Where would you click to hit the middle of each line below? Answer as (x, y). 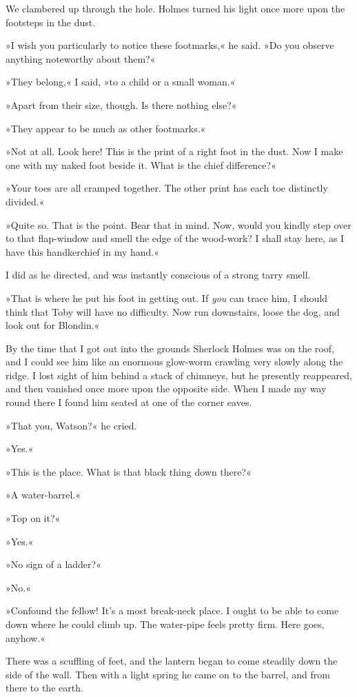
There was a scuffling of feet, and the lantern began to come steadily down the (172, 661)
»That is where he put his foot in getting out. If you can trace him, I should (167, 297)
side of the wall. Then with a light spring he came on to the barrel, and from (168, 674)
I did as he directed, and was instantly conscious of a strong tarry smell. (158, 275)
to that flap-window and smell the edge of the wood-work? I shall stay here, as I (175, 238)
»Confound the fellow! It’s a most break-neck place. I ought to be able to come (172, 610)
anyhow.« (25, 637)
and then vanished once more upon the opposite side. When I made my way (166, 388)
